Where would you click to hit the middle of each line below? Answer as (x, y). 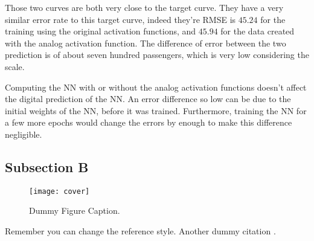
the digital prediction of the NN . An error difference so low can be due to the (148, 99)
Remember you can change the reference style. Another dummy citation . (140, 230)
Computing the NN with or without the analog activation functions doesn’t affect (156, 87)
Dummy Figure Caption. (75, 210)
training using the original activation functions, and (101, 31)
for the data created (258, 31)
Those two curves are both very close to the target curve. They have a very (144, 7)
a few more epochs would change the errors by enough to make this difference (149, 122)
